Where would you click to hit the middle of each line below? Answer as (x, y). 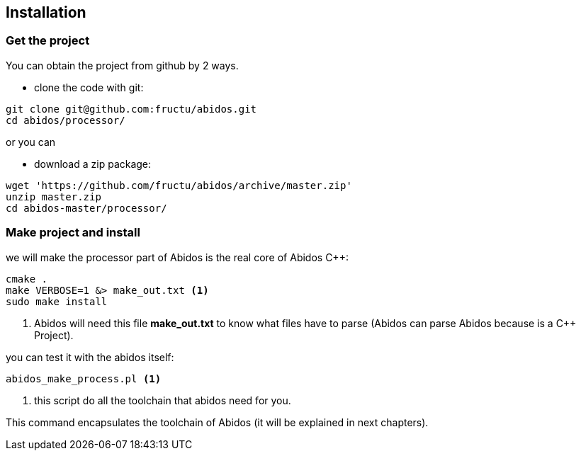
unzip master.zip (53, 196)
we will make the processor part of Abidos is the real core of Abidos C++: (177, 257)
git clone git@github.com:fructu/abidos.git (131, 109)
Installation (46, 12)
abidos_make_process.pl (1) (84, 378)
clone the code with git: (89, 87)
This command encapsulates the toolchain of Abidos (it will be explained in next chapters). (217, 422)
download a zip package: (93, 164)
